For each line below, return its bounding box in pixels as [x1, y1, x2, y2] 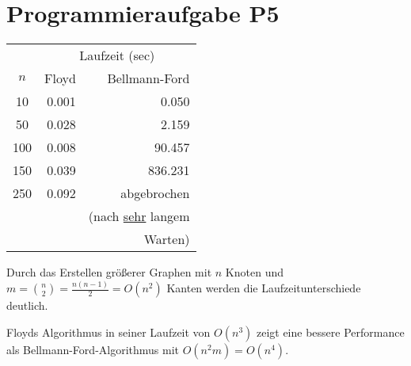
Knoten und [225, 264, 284, 280]
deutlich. [6, 297, 48, 314]
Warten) [143, 230, 190, 249]
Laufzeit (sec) [79, 46, 155, 65]
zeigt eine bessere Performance [256, 323, 405, 340]
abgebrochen [120, 184, 190, 203]
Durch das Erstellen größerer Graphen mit [6, 264, 212, 280]
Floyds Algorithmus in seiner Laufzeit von [6, 323, 211, 340]
